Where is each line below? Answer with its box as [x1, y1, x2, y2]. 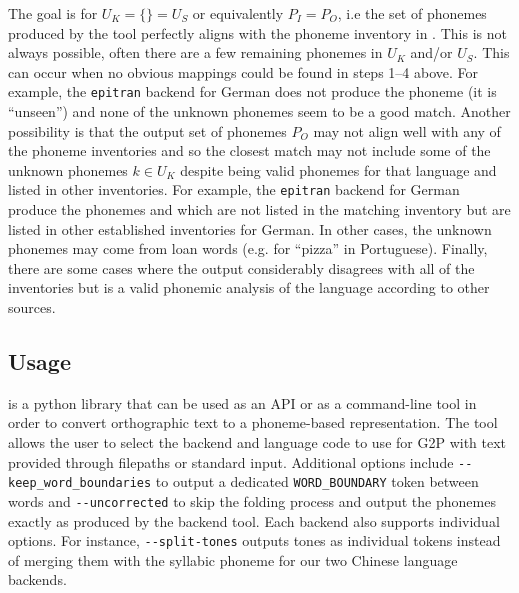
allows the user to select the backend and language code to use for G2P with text [8, 432, 507, 453]
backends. [8, 569, 67, 590]
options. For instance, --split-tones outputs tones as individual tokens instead [8, 530, 501, 551]
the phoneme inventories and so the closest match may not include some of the [8, 140, 491, 161]
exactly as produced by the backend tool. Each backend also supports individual [8, 510, 500, 531]
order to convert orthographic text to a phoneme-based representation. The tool [8, 412, 498, 433]
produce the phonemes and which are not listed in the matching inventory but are [8, 199, 511, 220]
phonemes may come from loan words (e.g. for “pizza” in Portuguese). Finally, [8, 238, 488, 259]
